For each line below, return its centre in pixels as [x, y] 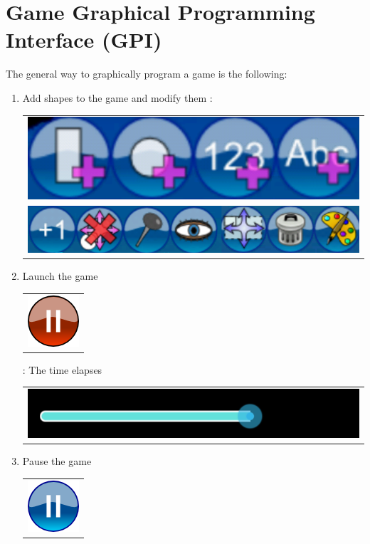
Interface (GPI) [84, 40]
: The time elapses [62, 369]
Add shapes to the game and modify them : [117, 97]
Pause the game [57, 461]
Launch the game [60, 276]
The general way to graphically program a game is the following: [147, 74]
